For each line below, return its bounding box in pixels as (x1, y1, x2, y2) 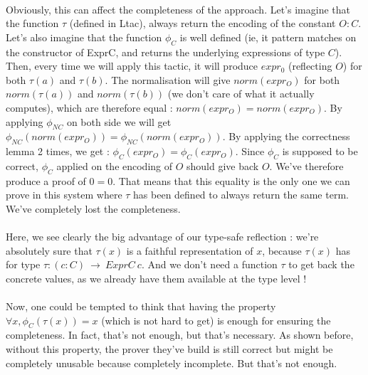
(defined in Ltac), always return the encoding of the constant (69, 16, 336, 31)
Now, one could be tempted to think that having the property (6, 299, 276, 314)
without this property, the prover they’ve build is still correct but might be (6, 342, 333, 356)
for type (6, 257, 41, 272)
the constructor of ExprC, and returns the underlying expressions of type (6, 44, 325, 59)
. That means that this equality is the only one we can (112, 173, 350, 188)
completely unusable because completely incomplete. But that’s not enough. (6, 355, 337, 370)
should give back (186, 158, 259, 173)
